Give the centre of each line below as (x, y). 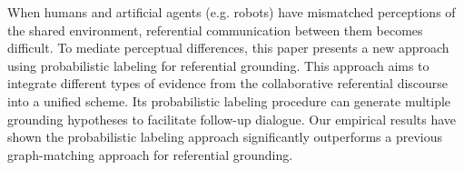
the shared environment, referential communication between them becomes (215, 30)
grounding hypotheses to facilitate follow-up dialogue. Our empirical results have (232, 119)
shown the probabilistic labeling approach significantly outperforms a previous (225, 137)
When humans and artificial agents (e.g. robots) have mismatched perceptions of (232, 12)
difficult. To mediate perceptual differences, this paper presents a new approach (228, 48)
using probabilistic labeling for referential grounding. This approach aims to (218, 65)
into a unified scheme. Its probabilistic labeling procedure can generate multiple (229, 100)
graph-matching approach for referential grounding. (150, 154)
